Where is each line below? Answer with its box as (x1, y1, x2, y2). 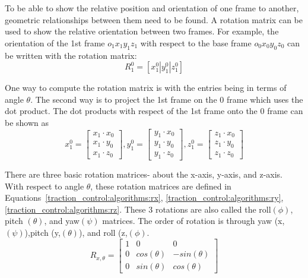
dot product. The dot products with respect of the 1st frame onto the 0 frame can (5, 105, 303, 117)
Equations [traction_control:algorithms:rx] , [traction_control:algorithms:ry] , (5, 191, 284, 204)
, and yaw (44, 214, 80, 227)
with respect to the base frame (140, 36, 252, 49)
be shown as (5, 116, 49, 128)
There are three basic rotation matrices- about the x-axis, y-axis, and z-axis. (5, 168, 282, 181)
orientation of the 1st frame (5, 36, 105, 49)
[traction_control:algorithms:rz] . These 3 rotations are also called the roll (5, 203, 271, 215)
